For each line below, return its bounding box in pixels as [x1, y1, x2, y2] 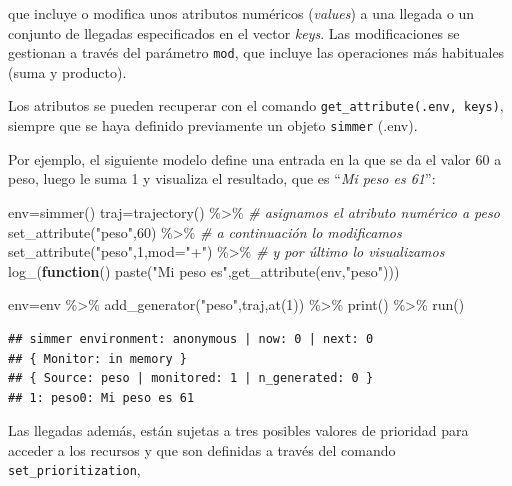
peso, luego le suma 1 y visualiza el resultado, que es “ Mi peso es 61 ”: [8, 168, 436, 189]
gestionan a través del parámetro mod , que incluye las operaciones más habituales [8, 42, 505, 63]
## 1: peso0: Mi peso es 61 [8, 390, 195, 405]
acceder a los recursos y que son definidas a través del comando [8, 439, 396, 460]
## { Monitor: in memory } [8, 351, 187, 366]
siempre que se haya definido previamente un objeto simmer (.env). [8, 115, 418, 136]
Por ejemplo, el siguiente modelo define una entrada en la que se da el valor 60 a [8, 148, 502, 169]
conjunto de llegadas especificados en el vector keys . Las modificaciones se [8, 22, 460, 43]
